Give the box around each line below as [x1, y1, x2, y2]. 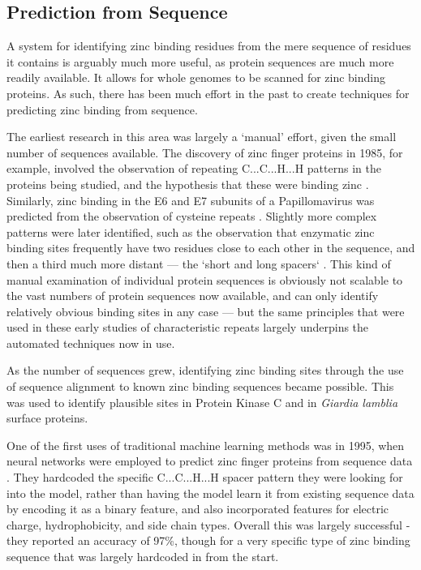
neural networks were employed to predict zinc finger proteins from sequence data [6, 452, 413, 469]
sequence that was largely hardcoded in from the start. [6, 548, 279, 565]
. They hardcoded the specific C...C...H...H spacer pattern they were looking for [6, 469, 403, 486]
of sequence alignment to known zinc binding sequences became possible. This [6, 378, 394, 395]
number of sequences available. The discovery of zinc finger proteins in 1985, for [6, 144, 403, 161]
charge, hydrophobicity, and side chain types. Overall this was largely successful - [6, 516, 410, 533]
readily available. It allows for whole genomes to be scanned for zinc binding [6, 69, 386, 86]
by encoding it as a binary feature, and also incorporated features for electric [6, 500, 389, 517]
